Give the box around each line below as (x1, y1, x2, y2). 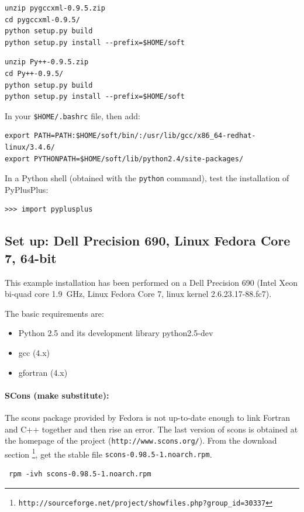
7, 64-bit (5, 248, 57, 267)
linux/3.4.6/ (5, 143, 55, 151)
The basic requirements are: (5, 307, 104, 319)
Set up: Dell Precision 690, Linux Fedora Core (5, 231, 291, 250)
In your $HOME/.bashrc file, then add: (5, 109, 140, 122)
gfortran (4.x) (18, 366, 68, 378)
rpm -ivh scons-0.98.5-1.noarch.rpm (9, 470, 151, 479)
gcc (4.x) (18, 347, 50, 358)
